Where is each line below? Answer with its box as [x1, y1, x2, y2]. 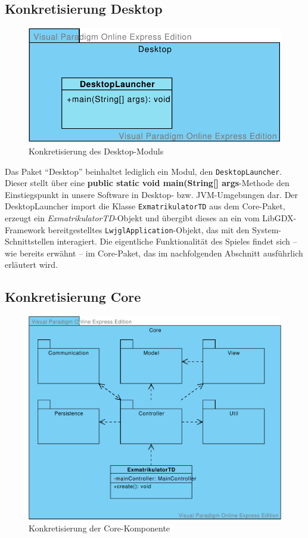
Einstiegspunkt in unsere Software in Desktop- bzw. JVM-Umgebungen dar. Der [5, 188, 298, 200]
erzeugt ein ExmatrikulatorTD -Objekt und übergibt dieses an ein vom [5, 212, 260, 224]
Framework [5, 223, 45, 236]
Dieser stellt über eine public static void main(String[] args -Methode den [5, 177, 290, 189]
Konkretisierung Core [5, 287, 141, 306]
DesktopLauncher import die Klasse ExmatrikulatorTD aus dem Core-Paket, [5, 200, 285, 212]
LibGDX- [262, 212, 297, 224]
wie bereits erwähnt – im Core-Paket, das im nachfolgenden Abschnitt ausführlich [5, 246, 303, 259]
